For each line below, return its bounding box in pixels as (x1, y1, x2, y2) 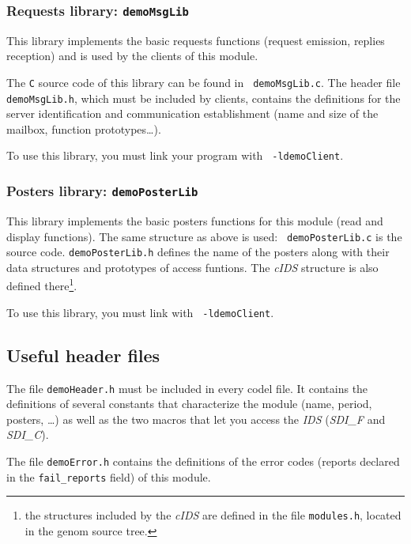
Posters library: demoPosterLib (6, 181, 198, 201)
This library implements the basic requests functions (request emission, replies (6, 32, 385, 48)
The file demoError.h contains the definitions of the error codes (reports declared (6, 452, 400, 469)
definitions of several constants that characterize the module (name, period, (6, 395, 372, 412)
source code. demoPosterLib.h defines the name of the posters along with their (6, 244, 390, 260)
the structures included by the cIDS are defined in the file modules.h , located (25, 507, 402, 523)
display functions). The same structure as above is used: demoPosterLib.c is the (6, 228, 402, 244)
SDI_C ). (6, 426, 49, 443)
